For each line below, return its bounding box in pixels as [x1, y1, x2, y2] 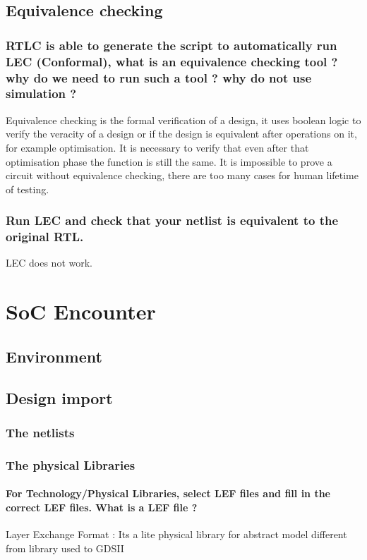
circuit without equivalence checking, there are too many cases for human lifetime [6, 168, 359, 183]
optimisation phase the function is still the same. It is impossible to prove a [6, 154, 332, 169]
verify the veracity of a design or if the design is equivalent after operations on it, [6, 126, 357, 141]
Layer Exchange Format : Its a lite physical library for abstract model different [6, 527, 347, 542]
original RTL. [6, 228, 84, 245]
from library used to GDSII [6, 540, 124, 555]
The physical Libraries [6, 456, 136, 473]
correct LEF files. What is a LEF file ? [6, 499, 198, 514]
